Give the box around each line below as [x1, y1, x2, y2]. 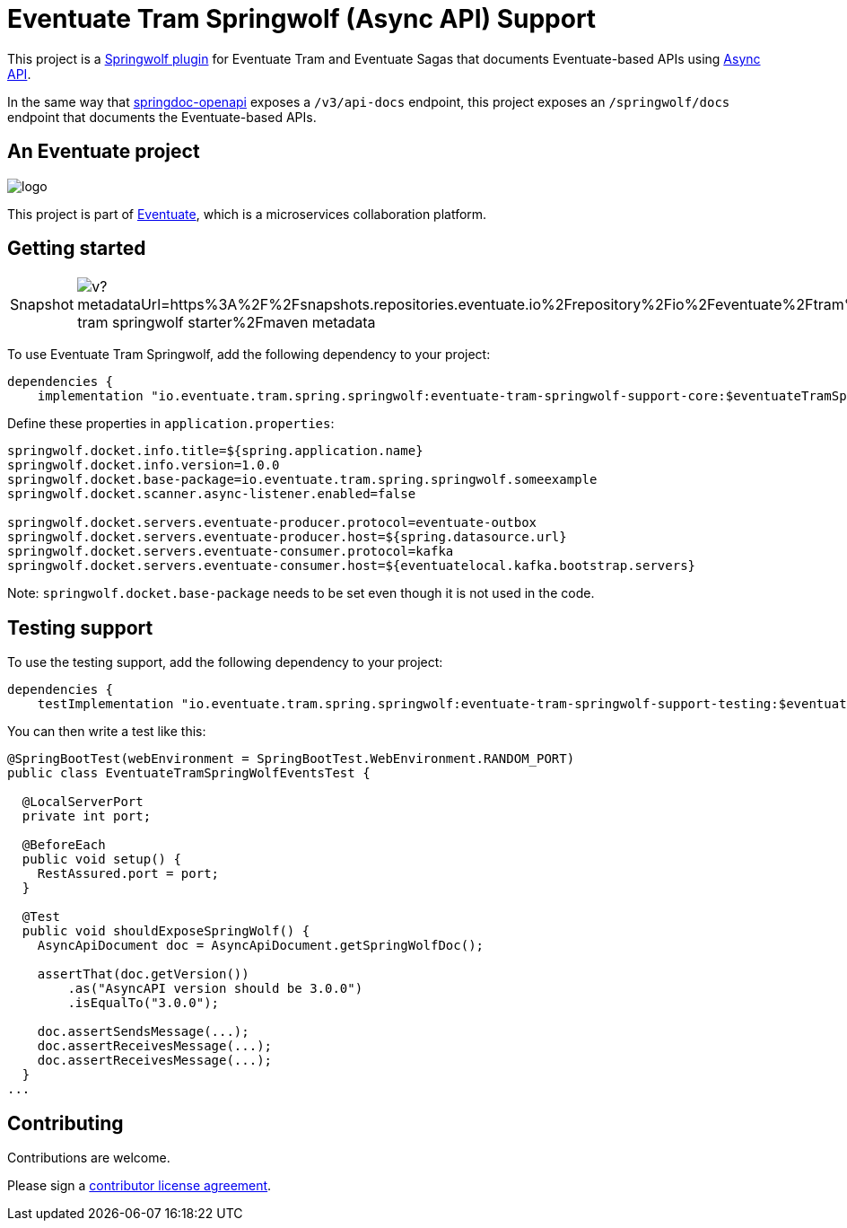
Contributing [7, 1111, 124, 1135]
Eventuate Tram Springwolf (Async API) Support [7, 4, 597, 34]
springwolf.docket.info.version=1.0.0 [7, 458, 280, 473]
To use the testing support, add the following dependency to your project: [7, 654, 443, 671]
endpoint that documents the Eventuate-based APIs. [7, 109, 317, 125]
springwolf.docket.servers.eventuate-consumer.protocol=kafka [7, 544, 454, 559]
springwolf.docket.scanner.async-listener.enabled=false [7, 487, 416, 502]
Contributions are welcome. [7, 1150, 170, 1166]
